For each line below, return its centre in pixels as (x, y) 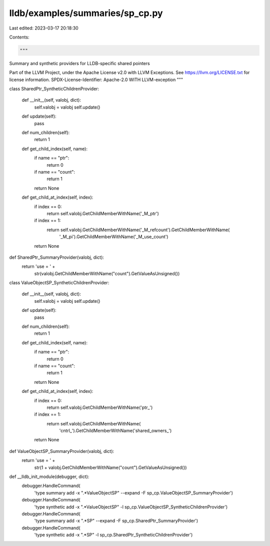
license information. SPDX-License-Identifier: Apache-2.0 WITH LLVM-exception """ (96, 80)
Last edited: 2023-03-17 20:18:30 (44, 28)
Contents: (19, 37)
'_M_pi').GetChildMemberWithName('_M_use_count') (114, 237)
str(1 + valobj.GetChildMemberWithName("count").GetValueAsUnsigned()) (110, 467)
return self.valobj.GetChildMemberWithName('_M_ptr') (103, 213)
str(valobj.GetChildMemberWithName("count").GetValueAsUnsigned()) (107, 273)
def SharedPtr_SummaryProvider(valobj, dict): (57, 257)
